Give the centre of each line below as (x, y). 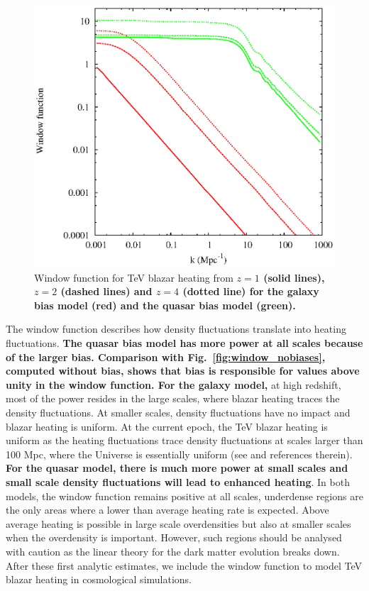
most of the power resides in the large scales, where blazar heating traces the (173, 398)
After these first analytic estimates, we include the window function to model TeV (184, 565)
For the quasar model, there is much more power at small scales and (177, 468)
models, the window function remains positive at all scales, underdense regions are (184, 496)
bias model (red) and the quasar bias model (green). (165, 305)
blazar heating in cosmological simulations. (99, 579)
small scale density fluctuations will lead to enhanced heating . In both (178, 482)
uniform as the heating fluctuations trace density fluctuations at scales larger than (184, 440)
